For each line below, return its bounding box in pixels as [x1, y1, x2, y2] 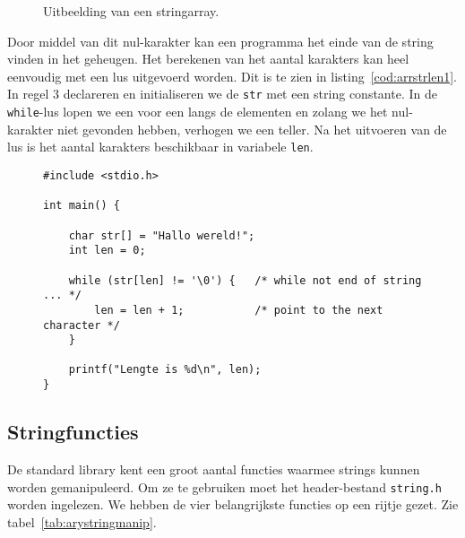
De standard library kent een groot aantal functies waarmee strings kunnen [7, 459, 420, 478]
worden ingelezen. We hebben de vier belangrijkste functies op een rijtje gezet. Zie [7, 495, 459, 514]
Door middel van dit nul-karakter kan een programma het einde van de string [7, 31, 434, 50]
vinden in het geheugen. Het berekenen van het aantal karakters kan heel [7, 49, 409, 68]
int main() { [43, 199, 120, 213]
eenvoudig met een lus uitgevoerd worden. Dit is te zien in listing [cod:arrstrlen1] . [7, 66, 458, 85]
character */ [43, 318, 120, 332]
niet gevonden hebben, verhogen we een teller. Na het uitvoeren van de [57, 119, 447, 138]
